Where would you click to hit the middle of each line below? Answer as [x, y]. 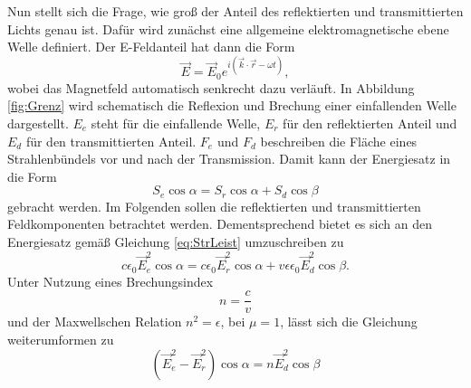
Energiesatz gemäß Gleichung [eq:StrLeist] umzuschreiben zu [176, 241]
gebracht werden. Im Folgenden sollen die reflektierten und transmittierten [214, 206]
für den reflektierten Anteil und [370, 123]
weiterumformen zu [61, 339]
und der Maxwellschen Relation [95, 322]
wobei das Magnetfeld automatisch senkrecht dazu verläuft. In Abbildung [211, 87]
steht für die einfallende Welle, [176, 123]
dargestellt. [38, 123]
